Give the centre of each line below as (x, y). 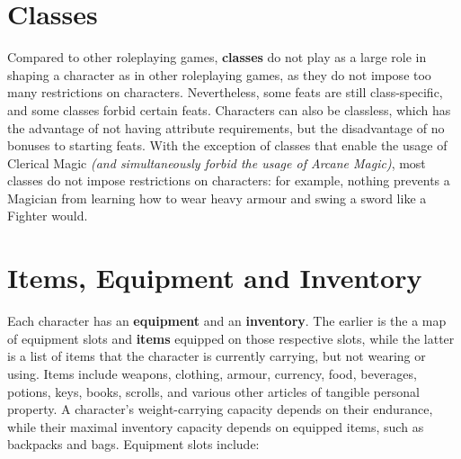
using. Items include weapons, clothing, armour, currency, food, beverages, (212, 373)
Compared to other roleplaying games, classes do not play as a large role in (217, 57)
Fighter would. (48, 216)
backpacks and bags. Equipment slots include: (133, 444)
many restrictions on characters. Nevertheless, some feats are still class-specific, (225, 92)
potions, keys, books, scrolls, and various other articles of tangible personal (213, 391)
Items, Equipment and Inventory (215, 278)
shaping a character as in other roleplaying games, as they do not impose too (219, 74)
